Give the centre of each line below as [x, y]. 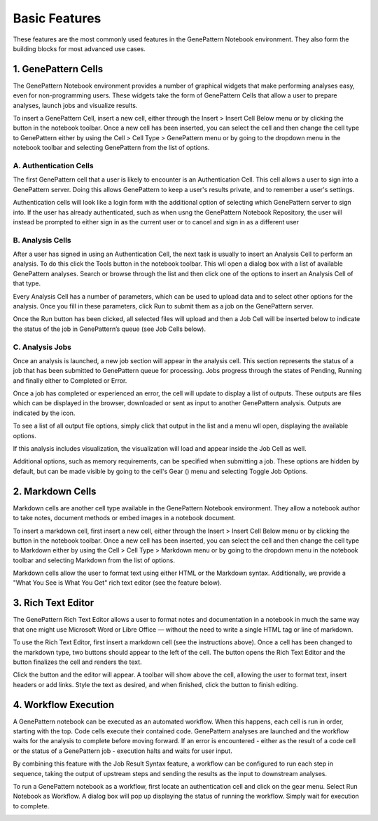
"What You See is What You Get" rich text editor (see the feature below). [117, 583]
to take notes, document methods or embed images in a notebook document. [124, 518]
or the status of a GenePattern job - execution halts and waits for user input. [122, 751]
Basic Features [57, 18]
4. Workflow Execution [64, 705]
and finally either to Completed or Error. [70, 380]
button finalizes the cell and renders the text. [78, 662]
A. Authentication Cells [53, 165]
